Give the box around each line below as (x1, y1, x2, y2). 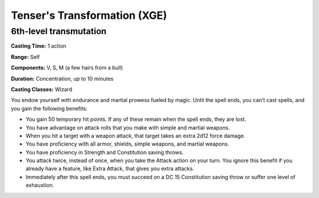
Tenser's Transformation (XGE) (11, 9, 167, 22)
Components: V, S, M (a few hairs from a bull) (11, 64, 123, 71)
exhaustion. (25, 181, 54, 189)
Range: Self (11, 53, 40, 60)
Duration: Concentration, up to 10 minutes (11, 75, 114, 82)
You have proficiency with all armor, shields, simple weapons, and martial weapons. (25, 140, 230, 147)
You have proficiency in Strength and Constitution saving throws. (25, 148, 184, 156)
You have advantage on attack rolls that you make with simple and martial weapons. (25, 124, 230, 131)
